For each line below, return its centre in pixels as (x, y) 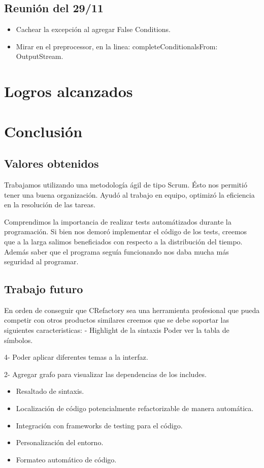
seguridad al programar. (41, 261)
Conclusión (43, 131)
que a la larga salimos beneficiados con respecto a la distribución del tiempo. (123, 241)
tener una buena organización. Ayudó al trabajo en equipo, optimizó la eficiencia (129, 194)
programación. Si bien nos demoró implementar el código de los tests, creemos (126, 231)
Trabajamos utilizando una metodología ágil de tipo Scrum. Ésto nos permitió (126, 184)
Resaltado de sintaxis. (50, 391)
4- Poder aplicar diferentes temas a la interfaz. (76, 357)
